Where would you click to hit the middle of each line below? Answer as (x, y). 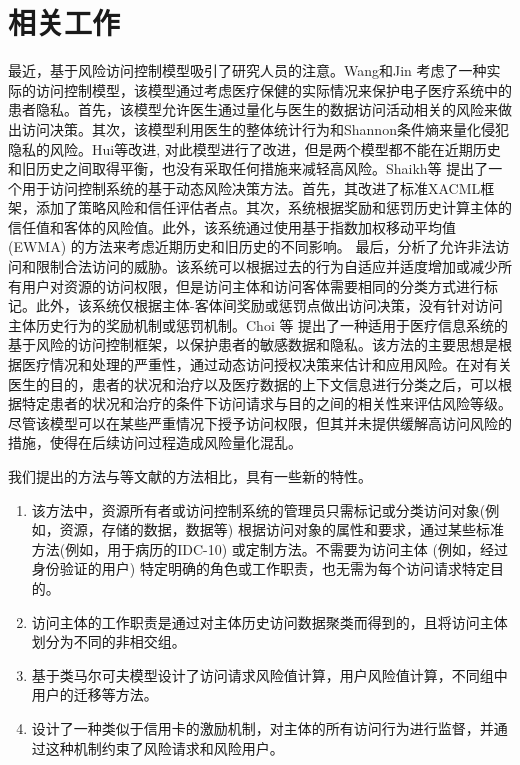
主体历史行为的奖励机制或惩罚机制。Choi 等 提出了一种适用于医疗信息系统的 (258, 324)
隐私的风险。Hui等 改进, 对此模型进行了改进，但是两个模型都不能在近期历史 (254, 148)
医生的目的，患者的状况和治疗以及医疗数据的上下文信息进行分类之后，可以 (253, 383)
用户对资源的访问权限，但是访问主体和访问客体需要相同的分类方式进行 (252, 285)
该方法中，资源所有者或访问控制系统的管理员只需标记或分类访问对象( (258, 509)
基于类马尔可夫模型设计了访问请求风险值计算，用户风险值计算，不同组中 (269, 674)
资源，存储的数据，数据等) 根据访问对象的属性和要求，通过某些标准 (281, 529)
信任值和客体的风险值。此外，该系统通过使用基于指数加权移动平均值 (232, 226)
